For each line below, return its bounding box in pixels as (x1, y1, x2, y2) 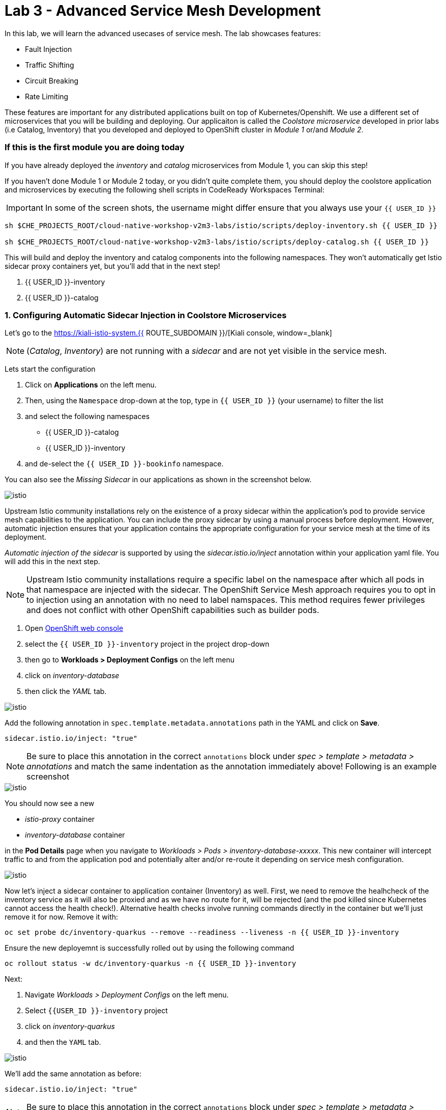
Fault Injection (25, 44, 72, 53)
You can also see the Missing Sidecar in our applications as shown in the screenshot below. (5, 475, 312, 484)
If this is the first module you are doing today (5, 142, 185, 153)
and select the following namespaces (25, 412, 150, 421)
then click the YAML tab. (25, 687, 107, 696)
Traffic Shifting (25, 60, 74, 69)
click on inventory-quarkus (25, 1022, 115, 1031)
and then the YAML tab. (25, 1038, 101, 1047)
